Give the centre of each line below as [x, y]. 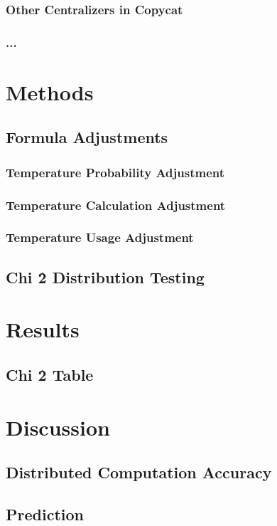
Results [43, 329]
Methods [50, 91]
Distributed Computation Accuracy [139, 472]
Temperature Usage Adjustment [100, 237]
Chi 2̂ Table [50, 374]
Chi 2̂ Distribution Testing [105, 277]
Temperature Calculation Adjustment [116, 205]
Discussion [58, 427]
